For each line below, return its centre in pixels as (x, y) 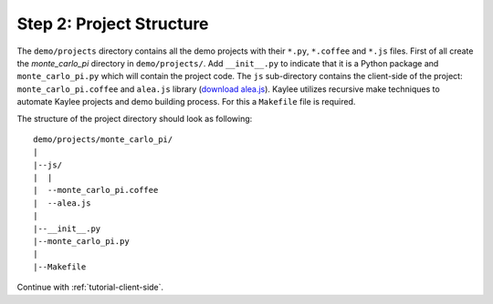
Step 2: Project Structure (113, 24)
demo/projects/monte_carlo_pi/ (103, 139)
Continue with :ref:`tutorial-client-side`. (90, 288)
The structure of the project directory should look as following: (135, 118)
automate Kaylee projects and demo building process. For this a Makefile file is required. (186, 102)
